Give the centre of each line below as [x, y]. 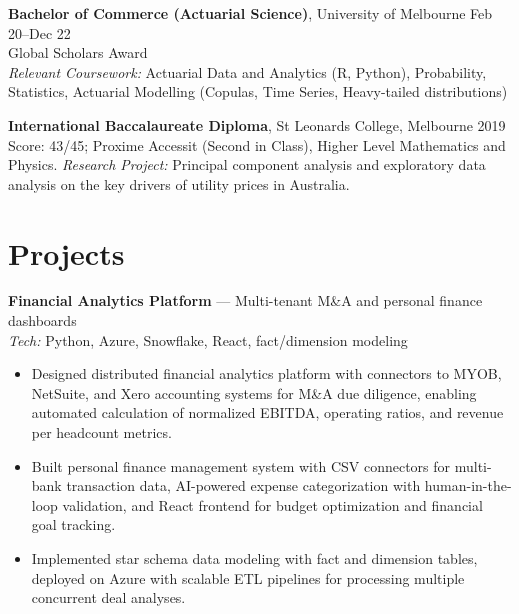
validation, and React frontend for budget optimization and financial [272, 504]
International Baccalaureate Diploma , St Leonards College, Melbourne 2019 [257, 124]
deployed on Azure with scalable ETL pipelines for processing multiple [248, 577]
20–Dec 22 [39, 32]
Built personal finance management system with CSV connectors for [241, 465]
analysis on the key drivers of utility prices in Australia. [179, 183]
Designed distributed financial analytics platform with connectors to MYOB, [266, 373]
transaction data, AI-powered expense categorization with [243, 485]
